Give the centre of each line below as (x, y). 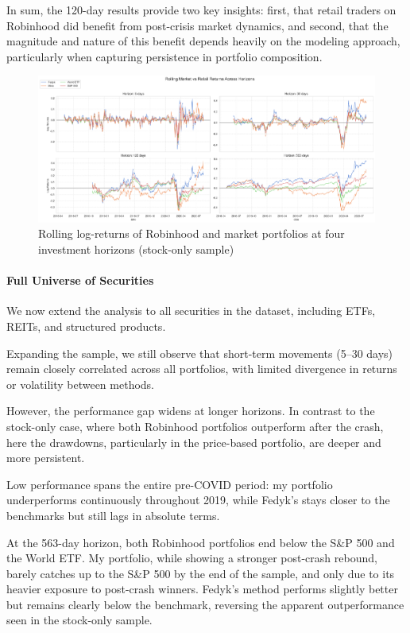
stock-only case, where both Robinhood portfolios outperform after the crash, (195, 426)
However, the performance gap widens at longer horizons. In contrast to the (191, 411)
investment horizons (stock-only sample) (136, 249)
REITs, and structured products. (86, 326)
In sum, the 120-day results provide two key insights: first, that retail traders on (201, 10)
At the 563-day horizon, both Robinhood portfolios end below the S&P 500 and (201, 542)
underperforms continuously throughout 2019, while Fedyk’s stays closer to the (198, 500)
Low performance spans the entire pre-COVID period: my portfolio (170, 484)
